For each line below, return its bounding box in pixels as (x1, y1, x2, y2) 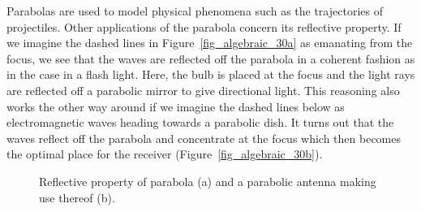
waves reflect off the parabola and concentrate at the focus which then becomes (6, 129, 402, 146)
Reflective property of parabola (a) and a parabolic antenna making (39, 172, 376, 189)
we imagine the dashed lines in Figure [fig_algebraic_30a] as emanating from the (6, 34, 413, 51)
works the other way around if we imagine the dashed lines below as (6, 97, 345, 115)
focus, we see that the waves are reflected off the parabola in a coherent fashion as (6, 50, 415, 67)
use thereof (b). (39, 188, 115, 206)
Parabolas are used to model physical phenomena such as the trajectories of (6, 2, 383, 19)
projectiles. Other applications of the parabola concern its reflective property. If (6, 18, 402, 35)
